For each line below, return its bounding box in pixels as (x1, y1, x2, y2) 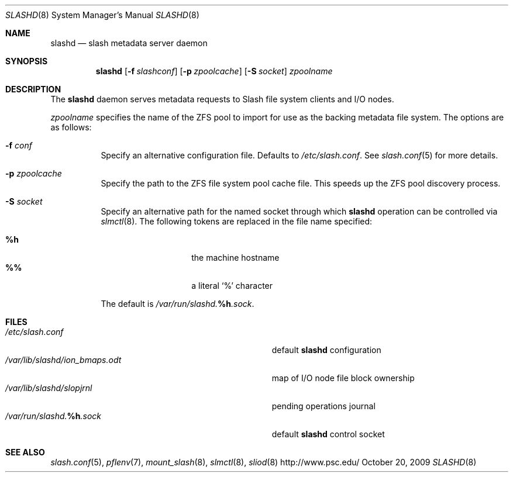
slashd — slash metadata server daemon (50, 38, 208, 48)
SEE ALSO (5, 447, 45, 457)
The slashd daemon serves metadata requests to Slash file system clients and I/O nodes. (50, 94, 394, 104)
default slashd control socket (271, 429, 385, 439)
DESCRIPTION (5, 84, 61, 94)
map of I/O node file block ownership (271, 373, 415, 383)
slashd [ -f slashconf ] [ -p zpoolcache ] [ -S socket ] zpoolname (95, 66, 333, 76)
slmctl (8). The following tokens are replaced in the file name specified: (101, 216, 373, 226)
